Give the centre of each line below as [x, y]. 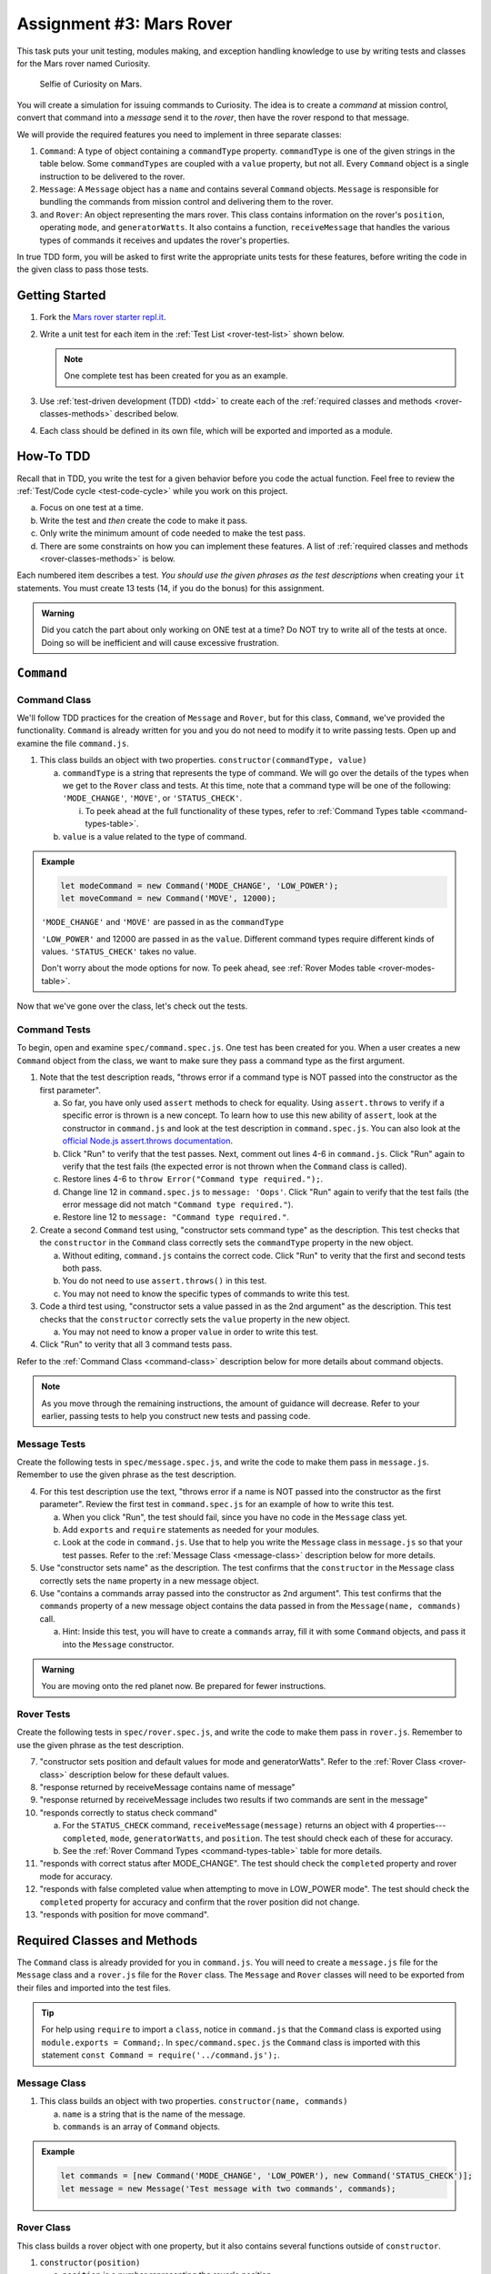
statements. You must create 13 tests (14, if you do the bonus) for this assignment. [170, 588]
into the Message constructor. [118, 1644]
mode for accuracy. [76, 1876]
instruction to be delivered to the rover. [112, 176]
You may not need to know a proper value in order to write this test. [190, 1332]
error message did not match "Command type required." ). [178, 1204]
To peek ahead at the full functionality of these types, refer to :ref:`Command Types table [252, 810]
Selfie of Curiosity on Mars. [91, 84]
